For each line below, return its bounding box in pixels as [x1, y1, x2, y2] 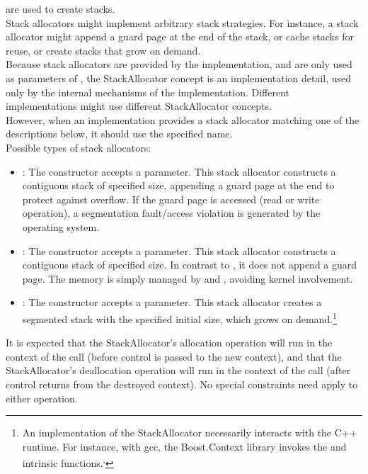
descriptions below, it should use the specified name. [6, 126, 233, 141]
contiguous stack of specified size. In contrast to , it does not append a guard [22, 257, 357, 272]
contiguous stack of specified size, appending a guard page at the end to [22, 178, 335, 193]
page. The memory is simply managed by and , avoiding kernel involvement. [22, 271, 353, 286]
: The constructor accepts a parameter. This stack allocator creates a [22, 295, 322, 310]
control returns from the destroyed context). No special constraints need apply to [6, 376, 358, 391]
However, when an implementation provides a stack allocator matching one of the [6, 112, 360, 127]
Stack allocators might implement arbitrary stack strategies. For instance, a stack [6, 15, 359, 30]
